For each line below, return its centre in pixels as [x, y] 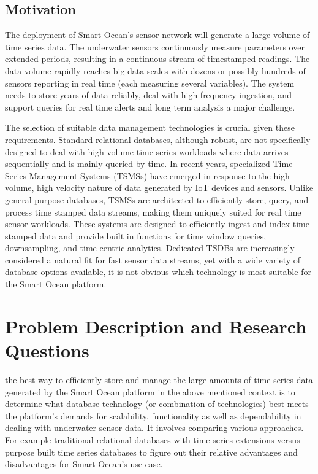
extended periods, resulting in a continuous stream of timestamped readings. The [157, 59]
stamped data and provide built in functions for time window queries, [136, 235]
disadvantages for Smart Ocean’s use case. [84, 464]
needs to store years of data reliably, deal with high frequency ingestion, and [148, 95]
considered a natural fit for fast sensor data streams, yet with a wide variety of [153, 259]
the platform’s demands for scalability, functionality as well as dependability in [153, 415]
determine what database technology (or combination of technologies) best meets [157, 404]
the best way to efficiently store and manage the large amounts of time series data [159, 379]
